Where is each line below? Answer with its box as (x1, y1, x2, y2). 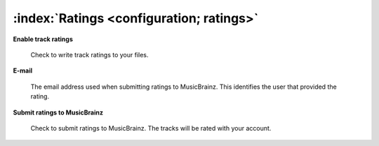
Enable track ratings (13, 35, 74, 43)
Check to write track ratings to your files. (30, 50, 149, 59)
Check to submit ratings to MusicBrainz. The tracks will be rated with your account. (30, 124, 272, 132)
